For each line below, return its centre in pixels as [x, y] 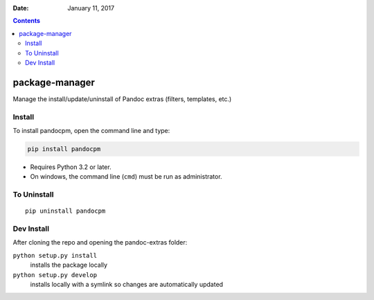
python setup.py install [55, 255]
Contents [27, 21]
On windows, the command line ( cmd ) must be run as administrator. [126, 177]
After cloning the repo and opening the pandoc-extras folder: [100, 242]
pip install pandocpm [64, 149]
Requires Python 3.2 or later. [71, 167]
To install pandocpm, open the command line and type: [91, 131]
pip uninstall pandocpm [65, 211]
